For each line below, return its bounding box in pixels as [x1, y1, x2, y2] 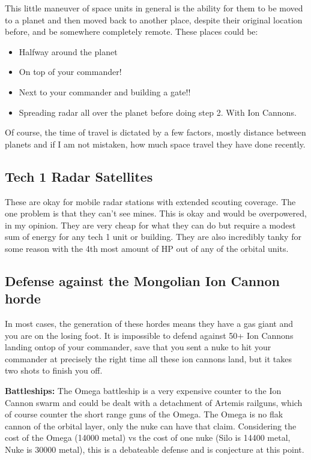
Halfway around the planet [19, 45, 118, 58]
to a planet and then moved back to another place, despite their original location [5, 13, 303, 26]
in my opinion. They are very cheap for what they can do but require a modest [5, 218, 296, 231]
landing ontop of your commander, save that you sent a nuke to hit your [5, 341, 271, 353]
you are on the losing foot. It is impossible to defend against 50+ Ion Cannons [5, 329, 294, 341]
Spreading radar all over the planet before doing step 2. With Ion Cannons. [19, 106, 297, 118]
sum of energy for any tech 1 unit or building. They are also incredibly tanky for [5, 230, 301, 243]
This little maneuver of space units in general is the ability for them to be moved [5, 2, 303, 14]
